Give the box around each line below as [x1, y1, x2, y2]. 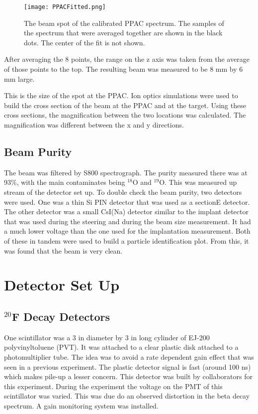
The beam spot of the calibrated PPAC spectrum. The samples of [24, 17, 224, 28]
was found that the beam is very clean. [4, 245, 123, 256]
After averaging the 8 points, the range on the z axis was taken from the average [4, 54, 250, 64]
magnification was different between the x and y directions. [4, 120, 184, 130]
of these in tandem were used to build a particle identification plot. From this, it [4, 235, 249, 246]
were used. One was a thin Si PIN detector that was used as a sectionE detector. [4, 196, 250, 207]
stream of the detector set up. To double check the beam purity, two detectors [4, 186, 242, 197]
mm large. [4, 73, 35, 84]
